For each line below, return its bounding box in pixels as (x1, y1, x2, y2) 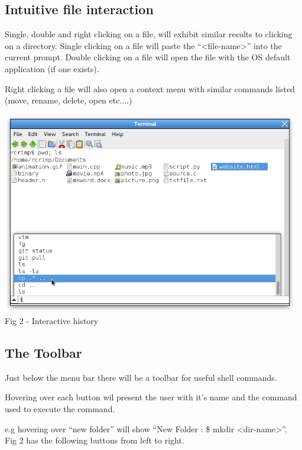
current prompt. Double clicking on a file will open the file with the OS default (5, 51, 291, 63)
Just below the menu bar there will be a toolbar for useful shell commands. (5, 371, 277, 383)
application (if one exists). (5, 62, 99, 75)
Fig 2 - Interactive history (5, 314, 99, 326)
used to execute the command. (5, 402, 115, 415)
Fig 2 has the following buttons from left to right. (5, 434, 184, 446)
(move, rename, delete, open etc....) (5, 94, 132, 106)
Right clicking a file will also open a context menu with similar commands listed (5, 82, 295, 95)
